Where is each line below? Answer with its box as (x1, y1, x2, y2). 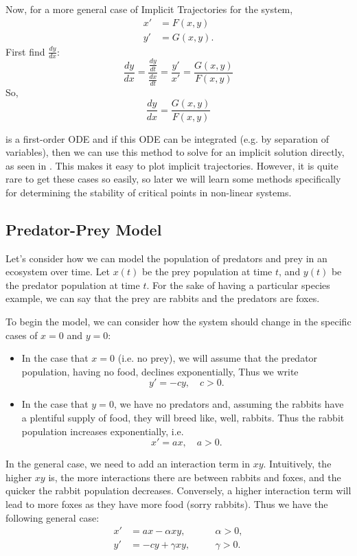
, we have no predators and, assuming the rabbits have (113, 397, 344, 411)
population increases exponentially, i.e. (21, 424, 184, 438)
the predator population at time (5, 277, 140, 292)
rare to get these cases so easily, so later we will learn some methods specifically (5, 172, 341, 186)
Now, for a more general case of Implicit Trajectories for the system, (5, 2, 293, 16)
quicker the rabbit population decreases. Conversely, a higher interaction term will (5, 483, 352, 498)
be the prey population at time (141, 264, 273, 279)
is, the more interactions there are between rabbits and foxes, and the (48, 470, 341, 484)
